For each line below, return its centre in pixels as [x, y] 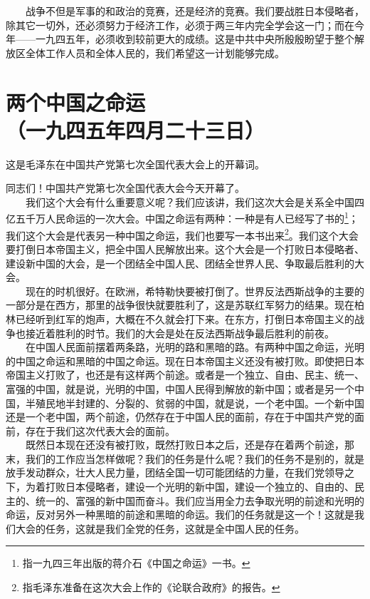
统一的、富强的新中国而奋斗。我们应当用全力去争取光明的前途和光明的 [200, 500]
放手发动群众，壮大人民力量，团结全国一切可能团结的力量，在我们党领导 [175, 472]
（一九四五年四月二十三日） [136, 129]
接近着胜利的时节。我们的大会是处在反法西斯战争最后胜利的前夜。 [180, 333]
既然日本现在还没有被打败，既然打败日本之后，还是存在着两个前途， [185, 445]
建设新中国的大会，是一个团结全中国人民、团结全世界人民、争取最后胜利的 [180, 263]
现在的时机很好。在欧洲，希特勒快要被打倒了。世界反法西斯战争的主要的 [195, 291]
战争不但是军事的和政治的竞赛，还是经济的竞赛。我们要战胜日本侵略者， [195, 11]
